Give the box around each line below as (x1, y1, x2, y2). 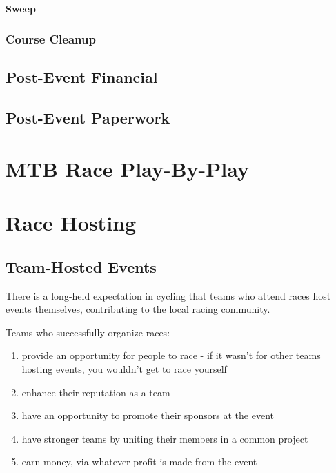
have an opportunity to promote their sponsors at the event (21, 408, 274, 423)
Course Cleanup (6, 30, 96, 48)
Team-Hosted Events (6, 255, 157, 277)
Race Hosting (6, 209, 137, 237)
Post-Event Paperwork (6, 107, 170, 128)
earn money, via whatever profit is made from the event (21, 454, 257, 469)
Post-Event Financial (6, 66, 158, 88)
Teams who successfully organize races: (6, 325, 170, 339)
